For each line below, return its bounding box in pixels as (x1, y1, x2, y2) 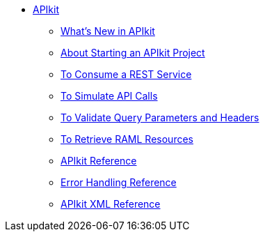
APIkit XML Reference (61, 198, 161, 210)
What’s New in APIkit (61, 25, 155, 37)
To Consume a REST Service (61, 68, 192, 80)
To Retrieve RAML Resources (61, 133, 193, 145)
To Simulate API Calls (61, 90, 158, 102)
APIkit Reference (61, 155, 137, 167)
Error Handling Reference (61, 176, 177, 188)
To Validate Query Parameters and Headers (61, 112, 259, 123)
